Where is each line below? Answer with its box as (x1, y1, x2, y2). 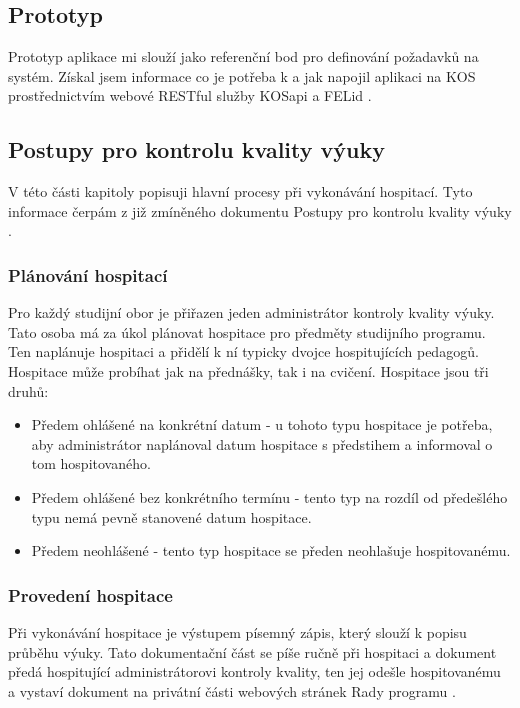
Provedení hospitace (8, 582, 173, 607)
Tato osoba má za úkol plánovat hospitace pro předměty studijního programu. (8, 321, 486, 342)
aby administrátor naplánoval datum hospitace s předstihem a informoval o (31, 433, 493, 454)
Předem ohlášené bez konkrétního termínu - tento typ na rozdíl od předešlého (31, 486, 508, 507)
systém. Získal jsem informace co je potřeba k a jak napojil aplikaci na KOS (8, 65, 476, 86)
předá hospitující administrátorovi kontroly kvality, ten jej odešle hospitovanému (8, 661, 501, 682)
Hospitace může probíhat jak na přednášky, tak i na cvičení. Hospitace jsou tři (8, 360, 489, 381)
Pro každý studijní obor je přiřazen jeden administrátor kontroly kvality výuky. (8, 302, 495, 323)
